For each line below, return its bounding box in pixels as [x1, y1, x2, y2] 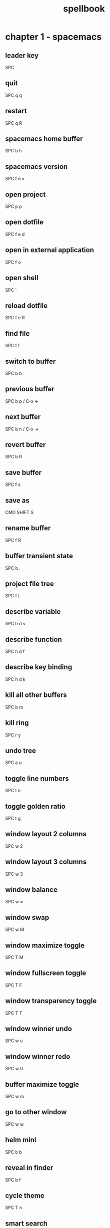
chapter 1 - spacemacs [5, 31, 101, 43]
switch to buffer [5, 357, 56, 366]
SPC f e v [5, 176, 25, 182]
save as [5, 496, 30, 505]
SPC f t [5, 593, 20, 599]
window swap [5, 913, 49, 922]
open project [5, 190, 46, 198]
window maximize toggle [5, 941, 85, 949]
